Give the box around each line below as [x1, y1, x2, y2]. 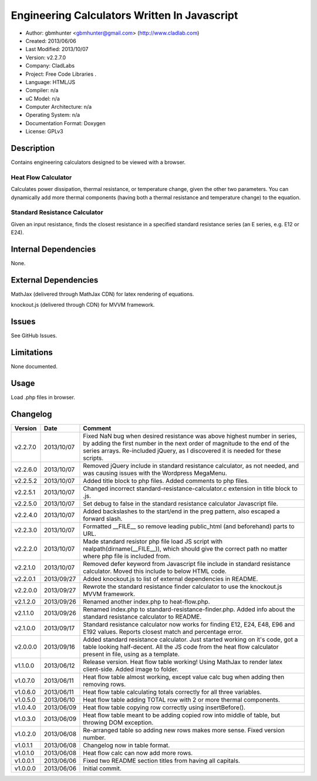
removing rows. [83, 681, 126, 689]
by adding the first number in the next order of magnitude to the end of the [83, 440, 290, 448]
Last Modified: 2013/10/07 [25, 46, 89, 53]
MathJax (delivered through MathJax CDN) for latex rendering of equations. [11, 291, 194, 298]
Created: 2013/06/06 [25, 37, 76, 44]
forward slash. [83, 515, 123, 523]
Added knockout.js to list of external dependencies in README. [83, 575, 258, 583]
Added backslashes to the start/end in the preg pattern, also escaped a [83, 507, 280, 515]
